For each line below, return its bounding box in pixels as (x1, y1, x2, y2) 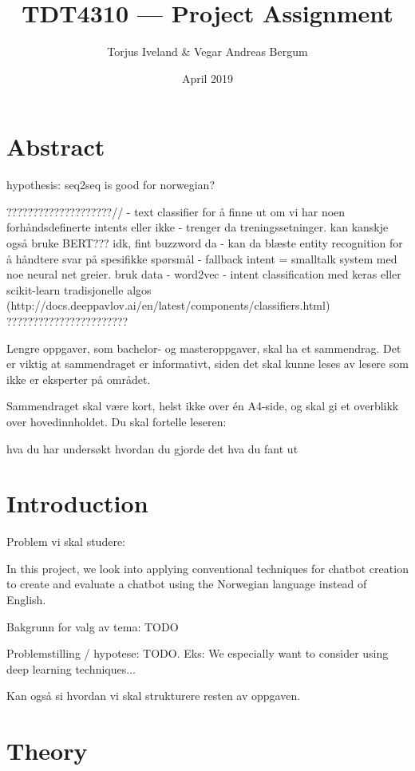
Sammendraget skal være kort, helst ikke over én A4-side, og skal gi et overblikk (6, 397, 399, 414)
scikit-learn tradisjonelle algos (6, 281, 152, 298)
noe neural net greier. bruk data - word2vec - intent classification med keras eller (6, 266, 401, 283)
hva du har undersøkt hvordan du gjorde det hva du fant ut (6, 440, 298, 457)
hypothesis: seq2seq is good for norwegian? (6, 176, 215, 193)
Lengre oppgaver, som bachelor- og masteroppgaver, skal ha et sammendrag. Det (6, 339, 401, 356)
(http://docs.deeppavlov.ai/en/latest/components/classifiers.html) (6, 297, 330, 314)
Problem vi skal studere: (6, 533, 125, 550)
